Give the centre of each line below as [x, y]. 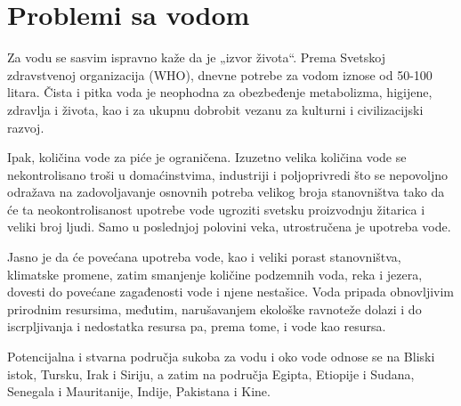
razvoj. [26, 127]
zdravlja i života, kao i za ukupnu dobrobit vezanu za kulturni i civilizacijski [215, 109]
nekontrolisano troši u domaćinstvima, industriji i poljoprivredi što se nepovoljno [228, 174]
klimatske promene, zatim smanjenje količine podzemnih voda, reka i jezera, [215, 274]
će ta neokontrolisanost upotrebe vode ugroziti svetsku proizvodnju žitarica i [216, 209]
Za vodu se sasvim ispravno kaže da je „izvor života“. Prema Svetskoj [196, 57]
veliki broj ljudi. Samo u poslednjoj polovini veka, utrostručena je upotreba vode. [229, 227]
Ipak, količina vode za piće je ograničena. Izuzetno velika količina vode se [207, 157]
